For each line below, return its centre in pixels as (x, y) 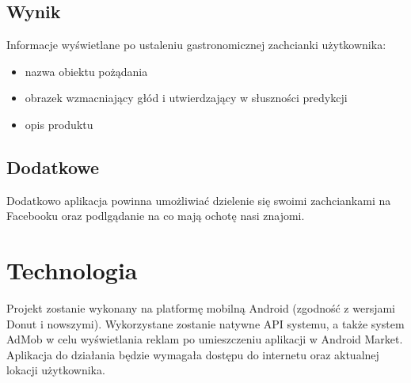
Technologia (72, 270)
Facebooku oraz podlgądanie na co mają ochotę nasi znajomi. (156, 216)
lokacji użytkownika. (56, 370)
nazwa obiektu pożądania (86, 71)
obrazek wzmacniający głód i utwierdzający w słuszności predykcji (186, 98)
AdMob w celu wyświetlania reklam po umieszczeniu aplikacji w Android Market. (205, 339)
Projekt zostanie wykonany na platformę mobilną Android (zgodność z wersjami (201, 308)
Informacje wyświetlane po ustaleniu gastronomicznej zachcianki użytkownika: (196, 45)
